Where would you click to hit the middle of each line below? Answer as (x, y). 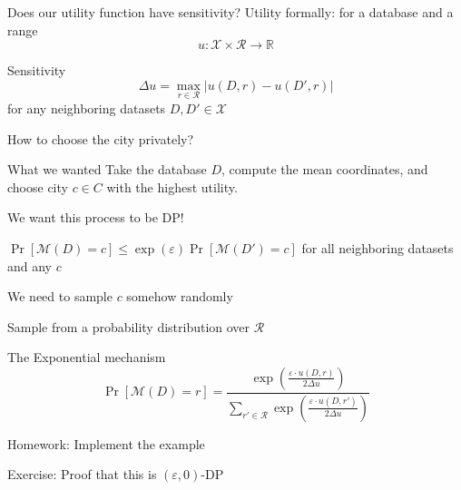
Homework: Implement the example (106, 443)
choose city (38, 186)
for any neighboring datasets (87, 108)
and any (30, 265)
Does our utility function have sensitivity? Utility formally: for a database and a (230, 12)
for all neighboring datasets (378, 247)
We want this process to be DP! (96, 217)
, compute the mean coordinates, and (325, 169)
